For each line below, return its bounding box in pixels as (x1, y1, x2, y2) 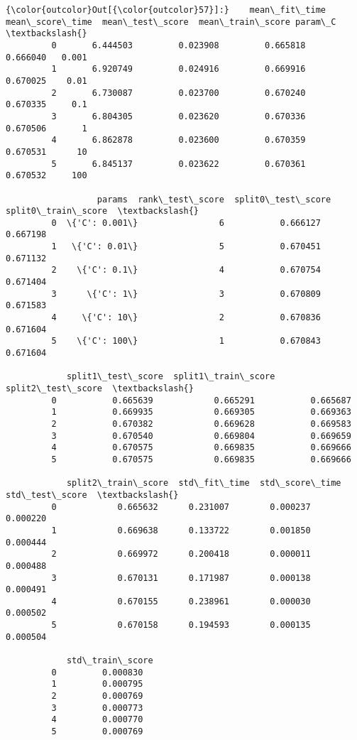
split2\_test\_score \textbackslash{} (6, 383, 194, 393)
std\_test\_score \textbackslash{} (6, 489, 179, 500)
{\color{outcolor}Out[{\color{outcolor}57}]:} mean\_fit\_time (6, 5, 326, 15)
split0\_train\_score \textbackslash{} (6, 206, 199, 217)
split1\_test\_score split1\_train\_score (66, 371, 275, 382)
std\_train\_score (66, 655, 153, 666)
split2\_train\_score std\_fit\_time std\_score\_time (66, 478, 341, 489)
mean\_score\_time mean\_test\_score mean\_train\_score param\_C (6, 16, 336, 27)
